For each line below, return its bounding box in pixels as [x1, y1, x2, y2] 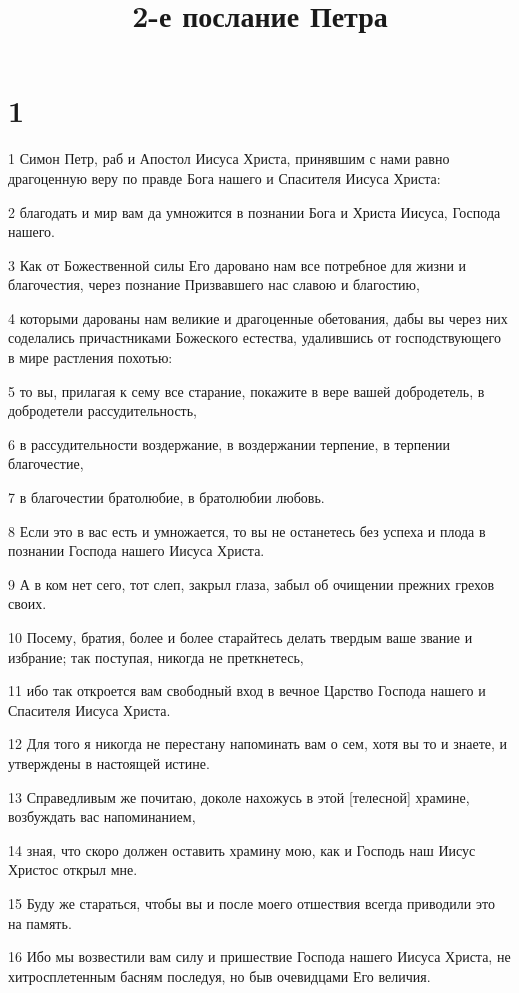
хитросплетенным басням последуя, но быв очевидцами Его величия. [8, 965, 431, 986]
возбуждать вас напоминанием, [8, 806, 196, 827]
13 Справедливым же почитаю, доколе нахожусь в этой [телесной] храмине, [8, 786, 470, 807]
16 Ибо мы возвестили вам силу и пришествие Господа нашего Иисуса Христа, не [8, 946, 511, 967]
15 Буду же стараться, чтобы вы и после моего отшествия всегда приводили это [8, 892, 495, 913]
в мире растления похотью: [8, 347, 173, 368]
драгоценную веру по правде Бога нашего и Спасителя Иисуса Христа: [8, 167, 441, 188]
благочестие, [8, 453, 84, 474]
